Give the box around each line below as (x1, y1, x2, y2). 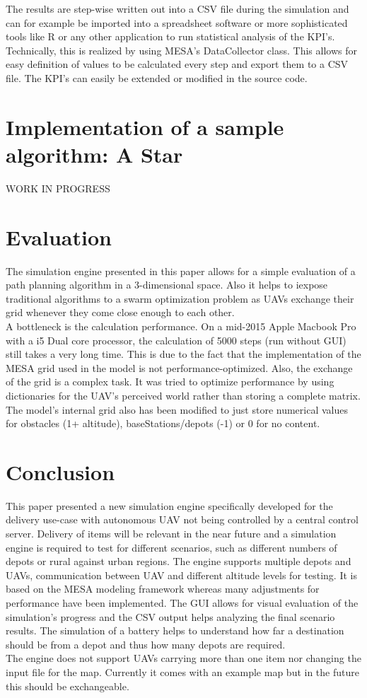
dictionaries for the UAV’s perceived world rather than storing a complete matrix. (6, 388, 361, 402)
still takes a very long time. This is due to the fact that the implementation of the (6, 347, 361, 361)
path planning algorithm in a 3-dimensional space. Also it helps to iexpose (6, 277, 328, 292)
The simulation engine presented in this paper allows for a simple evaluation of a (6, 263, 356, 278)
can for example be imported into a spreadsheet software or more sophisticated (6, 15, 348, 30)
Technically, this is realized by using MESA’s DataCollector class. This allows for (6, 42, 357, 57)
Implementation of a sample (6, 112, 284, 141)
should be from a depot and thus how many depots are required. (6, 636, 286, 651)
